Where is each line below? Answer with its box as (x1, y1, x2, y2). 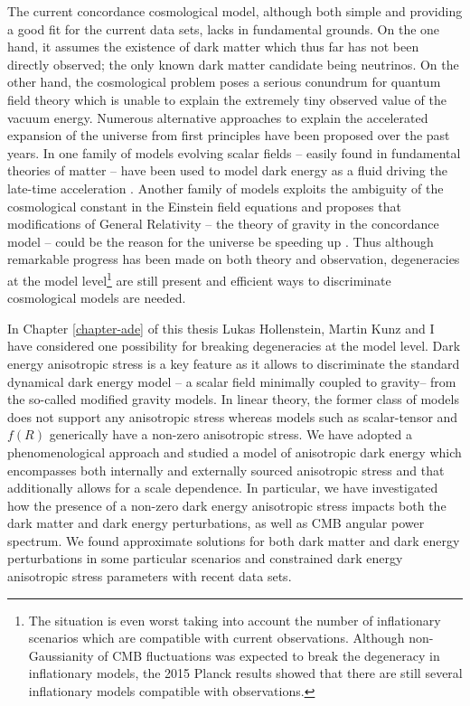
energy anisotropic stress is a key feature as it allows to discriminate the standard (7, 353, 460, 372)
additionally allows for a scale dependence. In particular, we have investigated (7, 478, 438, 497)
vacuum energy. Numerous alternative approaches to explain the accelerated (7, 108, 428, 127)
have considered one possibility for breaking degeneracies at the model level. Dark (7, 336, 461, 355)
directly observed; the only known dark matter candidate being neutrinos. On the (7, 54, 459, 73)
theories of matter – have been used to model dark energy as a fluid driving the (7, 161, 447, 180)
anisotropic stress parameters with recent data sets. (7, 567, 292, 586)
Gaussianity (28, 645, 94, 664)
